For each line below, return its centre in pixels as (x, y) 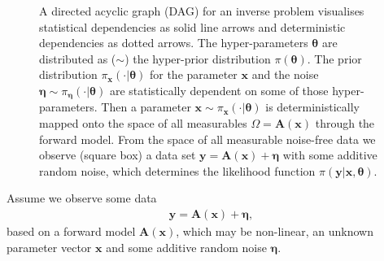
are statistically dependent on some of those (219, 90)
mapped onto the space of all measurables (143, 123)
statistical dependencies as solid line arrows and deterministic (192, 26)
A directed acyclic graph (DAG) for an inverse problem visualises (202, 11)
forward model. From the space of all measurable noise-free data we (207, 139)
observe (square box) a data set (118, 155)
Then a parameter (146, 107)
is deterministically (312, 107)
